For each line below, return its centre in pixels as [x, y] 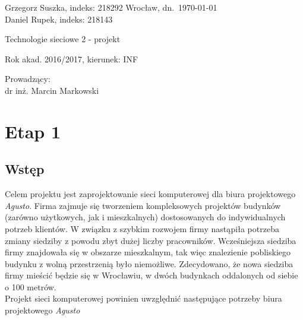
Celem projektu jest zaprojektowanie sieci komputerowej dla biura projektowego [150, 194]
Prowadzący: [28, 79]
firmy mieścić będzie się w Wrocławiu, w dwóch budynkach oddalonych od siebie [151, 275]
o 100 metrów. [31, 286]
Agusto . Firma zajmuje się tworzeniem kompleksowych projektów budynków [143, 205]
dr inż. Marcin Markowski [52, 90]
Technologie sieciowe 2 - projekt [63, 39]
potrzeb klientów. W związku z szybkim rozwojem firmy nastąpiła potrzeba [142, 228]
